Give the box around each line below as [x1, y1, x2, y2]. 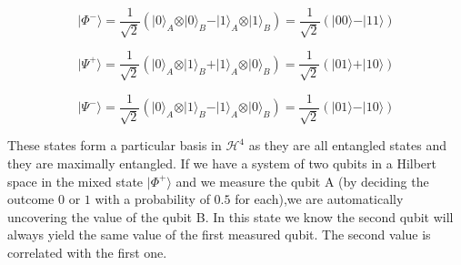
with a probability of [95, 189, 210, 209]
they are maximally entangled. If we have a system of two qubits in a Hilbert [7, 153, 436, 172]
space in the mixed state [7, 171, 144, 190]
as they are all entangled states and [248, 136, 446, 155]
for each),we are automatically [235, 189, 404, 209]
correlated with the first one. [7, 242, 167, 261]
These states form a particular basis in [7, 136, 222, 155]
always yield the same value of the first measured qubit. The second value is [7, 225, 431, 244]
